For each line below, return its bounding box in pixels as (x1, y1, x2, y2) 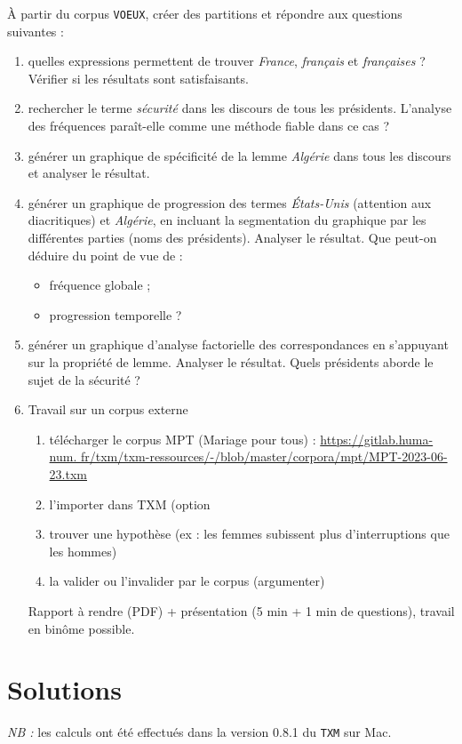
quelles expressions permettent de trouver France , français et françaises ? (28, 52, 426, 70)
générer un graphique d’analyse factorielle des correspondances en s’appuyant (28, 335, 449, 354)
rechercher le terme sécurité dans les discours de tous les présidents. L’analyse (28, 99, 452, 117)
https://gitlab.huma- (320, 429, 434, 448)
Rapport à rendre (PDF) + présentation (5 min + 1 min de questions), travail (28, 601, 455, 620)
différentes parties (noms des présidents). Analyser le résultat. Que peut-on (28, 228, 437, 246)
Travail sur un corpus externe (28, 400, 188, 419)
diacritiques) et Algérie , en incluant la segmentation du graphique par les (28, 211, 426, 229)
